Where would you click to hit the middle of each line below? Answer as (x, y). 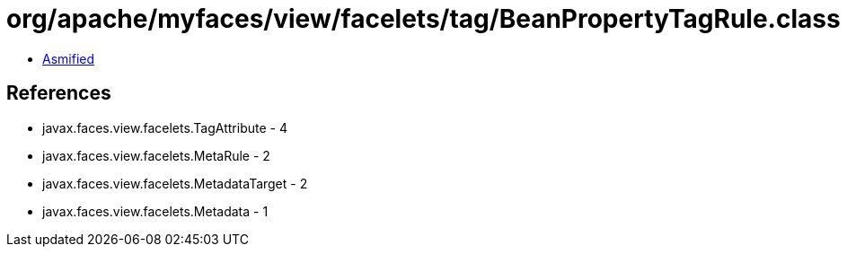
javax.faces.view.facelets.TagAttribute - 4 (165, 127)
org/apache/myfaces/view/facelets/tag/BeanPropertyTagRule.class (423, 19)
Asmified (69, 58)
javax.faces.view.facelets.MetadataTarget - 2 (175, 183)
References (59, 93)
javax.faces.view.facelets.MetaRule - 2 (156, 155)
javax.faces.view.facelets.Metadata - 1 (155, 211)
